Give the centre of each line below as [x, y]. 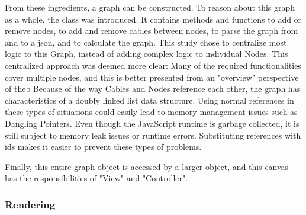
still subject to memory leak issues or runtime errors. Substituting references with [153, 135]
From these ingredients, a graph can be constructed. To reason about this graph [150, 7]
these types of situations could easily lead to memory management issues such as [151, 112]
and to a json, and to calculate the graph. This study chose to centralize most [146, 42]
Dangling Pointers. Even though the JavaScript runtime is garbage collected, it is [152, 123]
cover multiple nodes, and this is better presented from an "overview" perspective [152, 77]
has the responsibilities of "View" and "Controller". [96, 178]
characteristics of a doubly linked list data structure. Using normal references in [149, 100]
